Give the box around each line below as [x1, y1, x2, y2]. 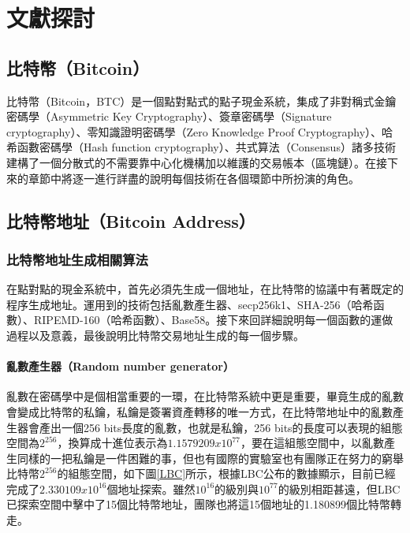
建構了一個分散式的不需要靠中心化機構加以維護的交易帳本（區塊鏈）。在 [6, 154, 376, 170]
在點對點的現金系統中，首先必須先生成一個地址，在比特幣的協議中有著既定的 [6, 281, 404, 297]
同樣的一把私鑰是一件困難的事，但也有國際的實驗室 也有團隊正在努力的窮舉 [17, 449, 404, 466]
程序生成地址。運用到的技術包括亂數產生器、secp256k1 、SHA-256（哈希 [6, 296, 374, 312]
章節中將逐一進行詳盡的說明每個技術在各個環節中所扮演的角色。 [28, 170, 360, 186]
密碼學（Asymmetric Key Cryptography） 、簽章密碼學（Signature [6, 108, 332, 125]
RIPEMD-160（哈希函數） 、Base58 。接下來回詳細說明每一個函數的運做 [33, 311, 393, 328]
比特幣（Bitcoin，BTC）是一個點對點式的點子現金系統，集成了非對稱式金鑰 [6, 92, 397, 109]
